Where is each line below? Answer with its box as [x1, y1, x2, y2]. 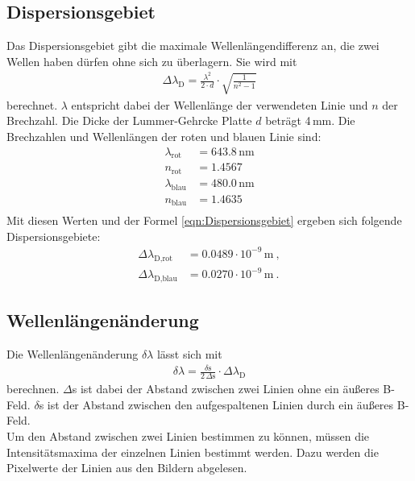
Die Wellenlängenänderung [6, 346, 139, 363]
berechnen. [6, 380, 60, 397]
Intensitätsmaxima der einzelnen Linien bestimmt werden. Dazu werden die [6, 443, 379, 460]
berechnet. [6, 96, 58, 113]
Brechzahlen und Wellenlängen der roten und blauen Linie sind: [6, 127, 322, 144]
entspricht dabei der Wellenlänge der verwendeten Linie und [71, 96, 368, 113]
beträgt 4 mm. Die [265, 112, 355, 129]
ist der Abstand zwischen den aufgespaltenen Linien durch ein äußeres [47, 396, 394, 413]
